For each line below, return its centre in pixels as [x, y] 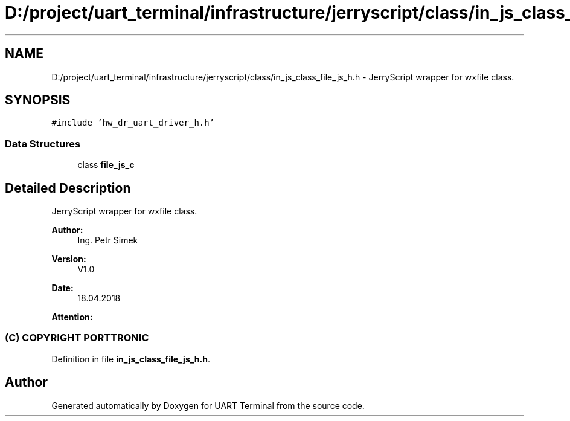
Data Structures [43, 143]
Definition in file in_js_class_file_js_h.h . [131, 359]
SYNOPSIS [38, 100]
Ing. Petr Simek [108, 240]
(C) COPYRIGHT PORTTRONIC [77, 338]
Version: [69, 259]
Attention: [72, 317]
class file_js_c [106, 165]
